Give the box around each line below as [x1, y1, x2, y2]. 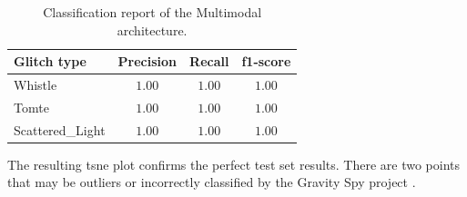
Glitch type [14, 52, 86, 71]
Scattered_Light [14, 120, 106, 139]
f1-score [241, 52, 291, 71]
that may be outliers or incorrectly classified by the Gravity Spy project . [7, 172, 416, 192]
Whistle [14, 75, 57, 94]
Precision [117, 52, 178, 71]
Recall [189, 52, 229, 71]
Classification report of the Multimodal [43, 3, 262, 21]
